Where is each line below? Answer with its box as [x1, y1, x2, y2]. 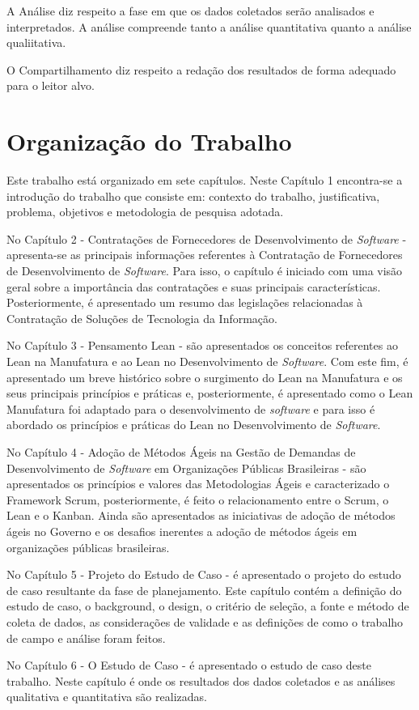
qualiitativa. [6, 34, 66, 51]
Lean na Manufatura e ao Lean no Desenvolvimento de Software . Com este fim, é [6, 353, 408, 370]
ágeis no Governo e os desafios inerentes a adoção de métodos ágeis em [6, 522, 358, 539]
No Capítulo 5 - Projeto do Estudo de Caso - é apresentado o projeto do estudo [6, 566, 401, 583]
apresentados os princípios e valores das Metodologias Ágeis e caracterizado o [6, 475, 390, 492]
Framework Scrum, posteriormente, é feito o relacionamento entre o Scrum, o [6, 491, 389, 508]
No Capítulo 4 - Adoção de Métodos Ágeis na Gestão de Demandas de [6, 444, 356, 460]
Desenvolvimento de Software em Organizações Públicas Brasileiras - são [6, 459, 366, 476]
